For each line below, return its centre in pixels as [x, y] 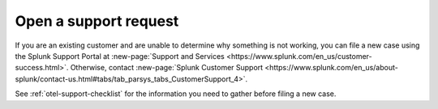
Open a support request [97, 21]
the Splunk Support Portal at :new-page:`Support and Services [120, 56]
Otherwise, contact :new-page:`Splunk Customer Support [167, 68]
